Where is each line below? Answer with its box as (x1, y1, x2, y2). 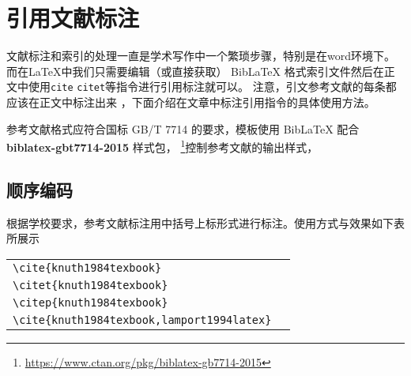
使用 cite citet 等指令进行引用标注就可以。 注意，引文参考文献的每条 (28, 78, 386, 95)
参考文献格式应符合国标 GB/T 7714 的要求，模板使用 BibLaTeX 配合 (6, 120, 360, 137)
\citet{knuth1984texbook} (13, 278, 168, 291)
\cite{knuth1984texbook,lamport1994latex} (13, 313, 272, 326)
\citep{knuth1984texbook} (13, 295, 168, 309)
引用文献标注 (6, 2, 140, 34)
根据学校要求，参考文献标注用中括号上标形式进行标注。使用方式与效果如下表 (6, 214, 405, 231)
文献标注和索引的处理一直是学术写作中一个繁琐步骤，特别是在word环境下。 (6, 47, 395, 64)
